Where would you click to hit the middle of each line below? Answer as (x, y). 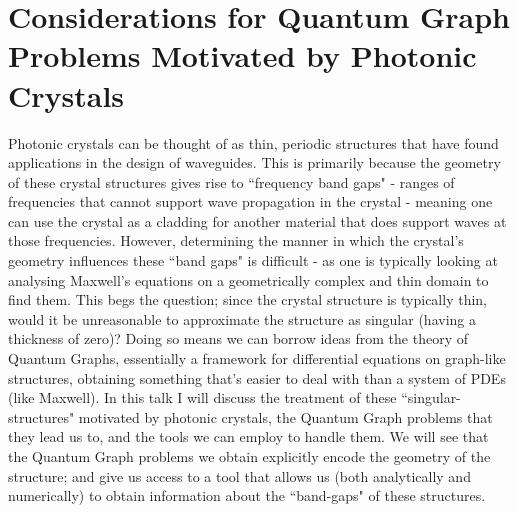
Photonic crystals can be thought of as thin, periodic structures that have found (253, 142)
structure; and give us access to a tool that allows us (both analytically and (239, 475)
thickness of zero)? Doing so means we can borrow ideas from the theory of (238, 338)
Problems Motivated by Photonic (242, 55)
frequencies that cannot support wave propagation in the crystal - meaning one (250, 201)
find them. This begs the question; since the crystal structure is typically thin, (247, 299)
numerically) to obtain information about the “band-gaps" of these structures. (247, 495)
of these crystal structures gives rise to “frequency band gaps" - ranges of (231, 181)
